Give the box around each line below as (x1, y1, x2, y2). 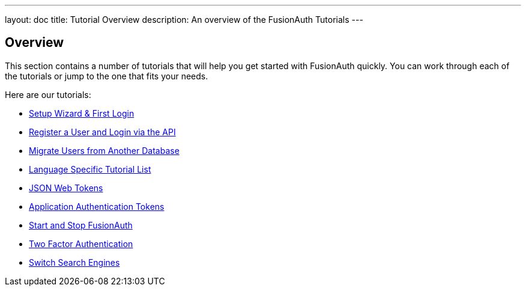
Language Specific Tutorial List (29, 164, 151, 174)
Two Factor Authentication (29, 238, 133, 249)
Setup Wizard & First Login (29, 108, 135, 118)
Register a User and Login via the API (29, 126, 176, 137)
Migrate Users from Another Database (29, 145, 180, 156)
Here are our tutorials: (5, 89, 91, 100)
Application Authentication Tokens (29, 201, 165, 212)
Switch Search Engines (29, 257, 120, 268)
